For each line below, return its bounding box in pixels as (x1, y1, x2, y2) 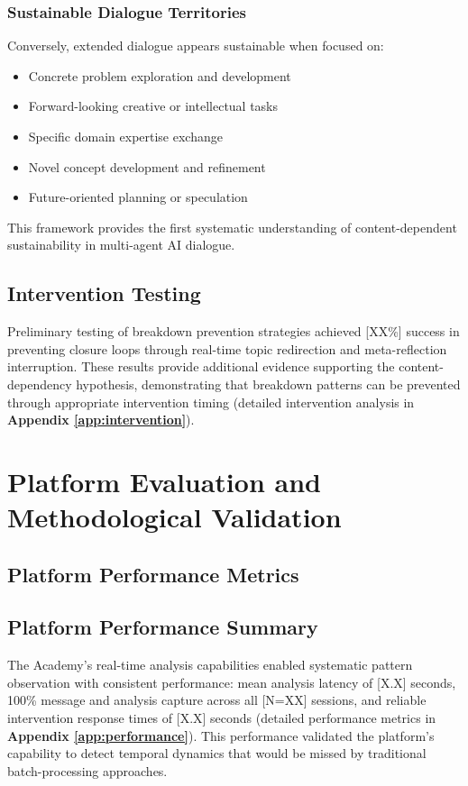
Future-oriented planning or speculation (28, 187, 248, 206)
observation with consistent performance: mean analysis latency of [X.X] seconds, (7, 672, 456, 691)
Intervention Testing (7, 279, 201, 307)
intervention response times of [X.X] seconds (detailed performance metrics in (7, 708, 436, 727)
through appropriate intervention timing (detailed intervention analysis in (7, 392, 415, 411)
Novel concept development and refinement (28, 157, 266, 176)
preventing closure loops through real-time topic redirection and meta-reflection (7, 339, 447, 358)
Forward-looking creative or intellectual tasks (28, 96, 279, 115)
